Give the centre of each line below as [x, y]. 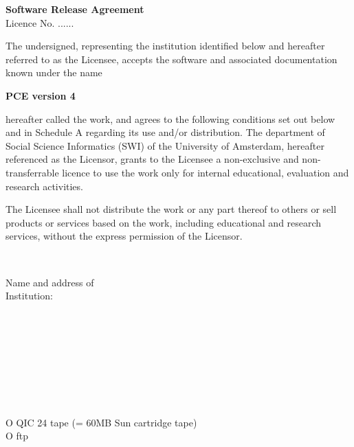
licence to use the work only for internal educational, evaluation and [206, 172]
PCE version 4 [41, 95]
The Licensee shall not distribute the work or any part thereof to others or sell [171, 209]
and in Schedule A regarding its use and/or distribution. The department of [165, 132]
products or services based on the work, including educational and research [164, 222]
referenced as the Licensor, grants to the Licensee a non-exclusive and [152, 159]
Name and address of [50, 282]
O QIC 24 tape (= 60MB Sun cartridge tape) [101, 422]
